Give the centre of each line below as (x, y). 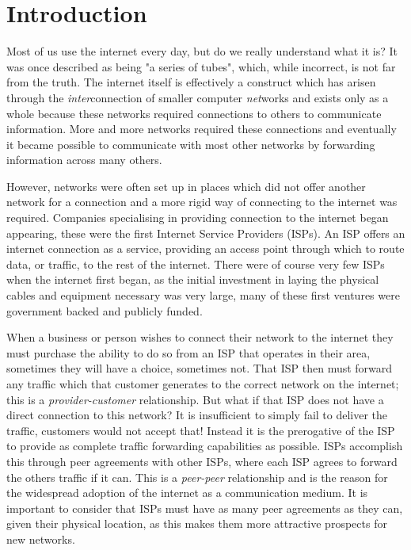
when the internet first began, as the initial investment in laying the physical (193, 279)
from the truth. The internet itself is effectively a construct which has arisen (191, 82)
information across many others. (84, 160)
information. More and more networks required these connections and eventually (202, 129)
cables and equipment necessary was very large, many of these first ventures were (203, 295)
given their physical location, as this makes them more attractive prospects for (197, 523)
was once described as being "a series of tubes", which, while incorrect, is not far (201, 66)
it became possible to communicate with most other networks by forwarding (191, 144)
